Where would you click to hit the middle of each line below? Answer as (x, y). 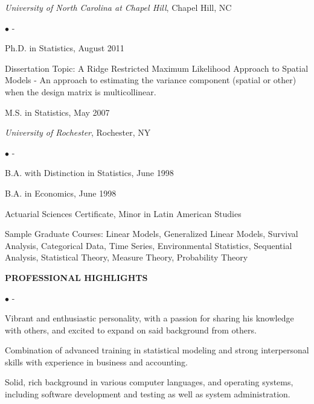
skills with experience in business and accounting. (96, 361)
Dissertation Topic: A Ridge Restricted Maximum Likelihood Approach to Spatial (157, 68)
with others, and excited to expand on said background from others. (131, 330)
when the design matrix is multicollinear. (81, 91)
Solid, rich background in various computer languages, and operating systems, (149, 382)
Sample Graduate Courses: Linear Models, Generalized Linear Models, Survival (152, 234)
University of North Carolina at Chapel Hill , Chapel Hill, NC (118, 7)
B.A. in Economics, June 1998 (61, 193)
